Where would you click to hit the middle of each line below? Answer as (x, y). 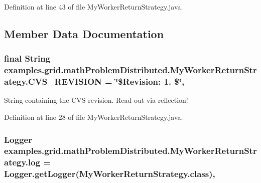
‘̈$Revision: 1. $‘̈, (150, 81)
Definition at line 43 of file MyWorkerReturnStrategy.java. (94, 7)
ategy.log (22, 162)
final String (27, 58)
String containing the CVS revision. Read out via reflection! (96, 100)
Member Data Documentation (84, 33)
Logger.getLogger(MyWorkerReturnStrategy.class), (110, 174)
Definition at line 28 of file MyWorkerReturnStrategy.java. (94, 117)
